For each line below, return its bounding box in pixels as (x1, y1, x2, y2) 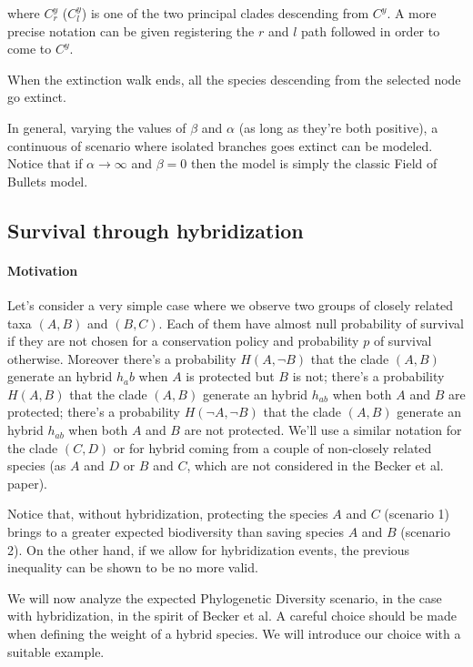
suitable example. (7, 642, 105, 661)
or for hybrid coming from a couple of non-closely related (113, 438, 432, 457)
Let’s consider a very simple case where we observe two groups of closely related (7, 295, 454, 314)
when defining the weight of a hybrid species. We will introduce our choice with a (7, 624, 461, 643)
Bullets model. (7, 171, 88, 190)
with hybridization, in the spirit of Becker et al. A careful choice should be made (7, 606, 458, 625)
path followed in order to (301, 21, 440, 40)
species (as (7, 456, 66, 475)
